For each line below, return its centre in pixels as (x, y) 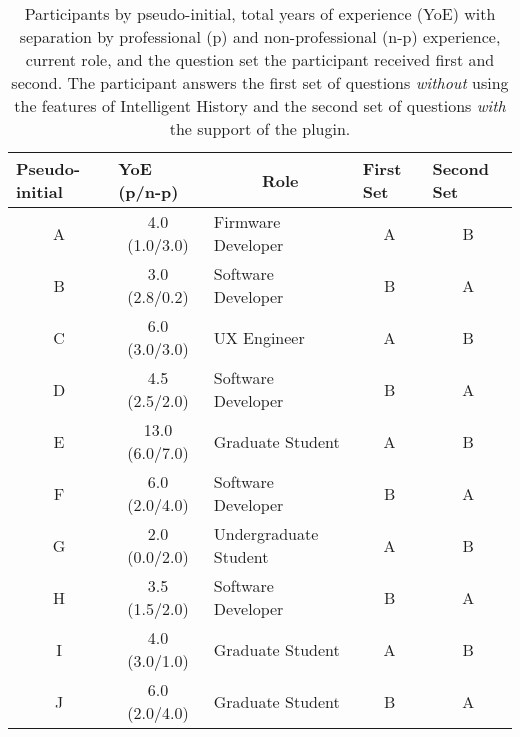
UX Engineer (259, 337)
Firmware (247, 221)
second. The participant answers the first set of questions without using (260, 82)
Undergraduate (266, 533)
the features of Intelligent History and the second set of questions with (260, 105)
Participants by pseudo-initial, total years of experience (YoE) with (260, 13)
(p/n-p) (148, 191)
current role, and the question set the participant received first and (260, 59)
